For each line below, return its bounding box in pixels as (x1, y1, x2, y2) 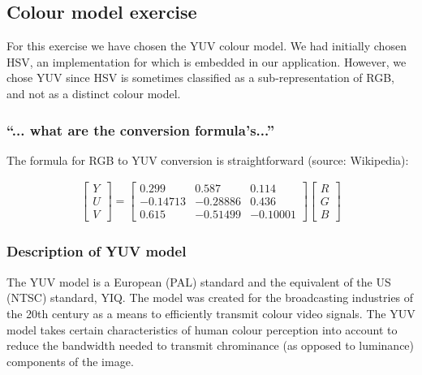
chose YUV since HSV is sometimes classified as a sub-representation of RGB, (6, 69, 395, 86)
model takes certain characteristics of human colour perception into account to (6, 321, 398, 338)
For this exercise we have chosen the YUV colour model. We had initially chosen (6, 37, 407, 54)
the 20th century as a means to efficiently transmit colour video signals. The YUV (6, 304, 416, 321)
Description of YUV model (6, 241, 187, 261)
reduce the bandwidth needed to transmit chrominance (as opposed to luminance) (6, 337, 415, 354)
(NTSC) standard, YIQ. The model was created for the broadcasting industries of (6, 289, 414, 306)
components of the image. (6, 352, 134, 369)
